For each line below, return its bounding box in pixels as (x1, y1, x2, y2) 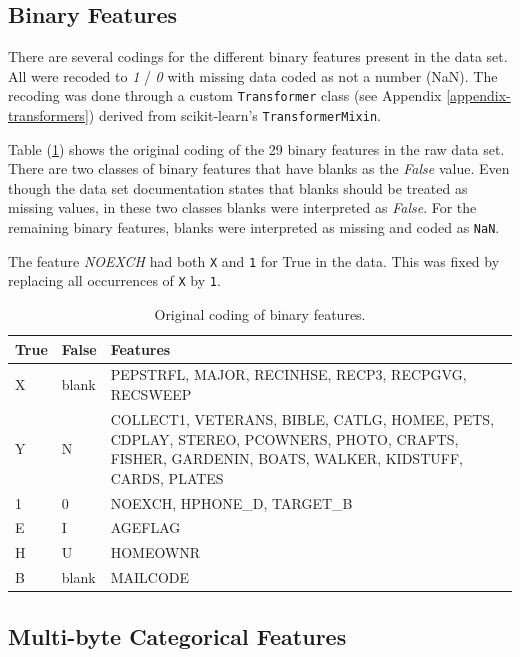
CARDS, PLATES (110, 467, 224, 488)
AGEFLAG (110, 517, 181, 538)
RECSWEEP (110, 384, 192, 405)
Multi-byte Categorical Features (8, 620, 347, 651)
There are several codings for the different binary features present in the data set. (8, 46, 508, 67)
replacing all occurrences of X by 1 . (8, 270, 221, 291)
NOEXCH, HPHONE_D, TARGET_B (110, 492, 353, 513)
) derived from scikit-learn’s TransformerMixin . (88, 105, 381, 126)
